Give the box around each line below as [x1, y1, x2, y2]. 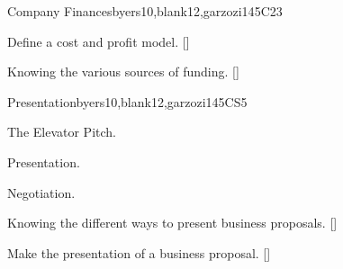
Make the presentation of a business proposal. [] [7, 243, 271, 262]
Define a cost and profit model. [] [7, 31, 190, 50]
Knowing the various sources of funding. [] [7, 62, 239, 81]
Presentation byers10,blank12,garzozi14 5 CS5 [7, 92, 248, 111]
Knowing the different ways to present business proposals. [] [7, 213, 338, 232]
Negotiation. [7, 183, 76, 202]
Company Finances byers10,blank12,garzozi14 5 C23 [7, 2, 283, 20]
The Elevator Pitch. [7, 122, 116, 141]
